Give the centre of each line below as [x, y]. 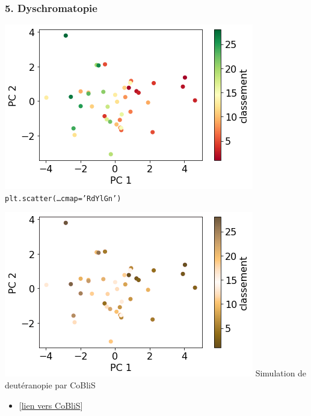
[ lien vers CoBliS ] [51, 405]
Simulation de [281, 373]
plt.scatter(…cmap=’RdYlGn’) [63, 198]
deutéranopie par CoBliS [50, 385]
